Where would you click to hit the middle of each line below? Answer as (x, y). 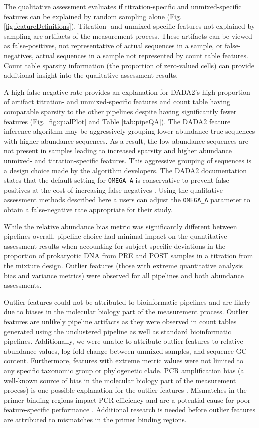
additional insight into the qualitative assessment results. (91, 75)
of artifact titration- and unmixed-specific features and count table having (117, 102)
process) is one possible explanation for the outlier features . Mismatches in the (125, 390)
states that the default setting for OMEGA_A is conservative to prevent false (117, 180)
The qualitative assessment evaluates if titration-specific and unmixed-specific (123, 6)
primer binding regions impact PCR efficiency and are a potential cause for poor (127, 400)
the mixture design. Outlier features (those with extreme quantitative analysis (124, 265)
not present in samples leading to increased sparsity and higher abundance (118, 151)
